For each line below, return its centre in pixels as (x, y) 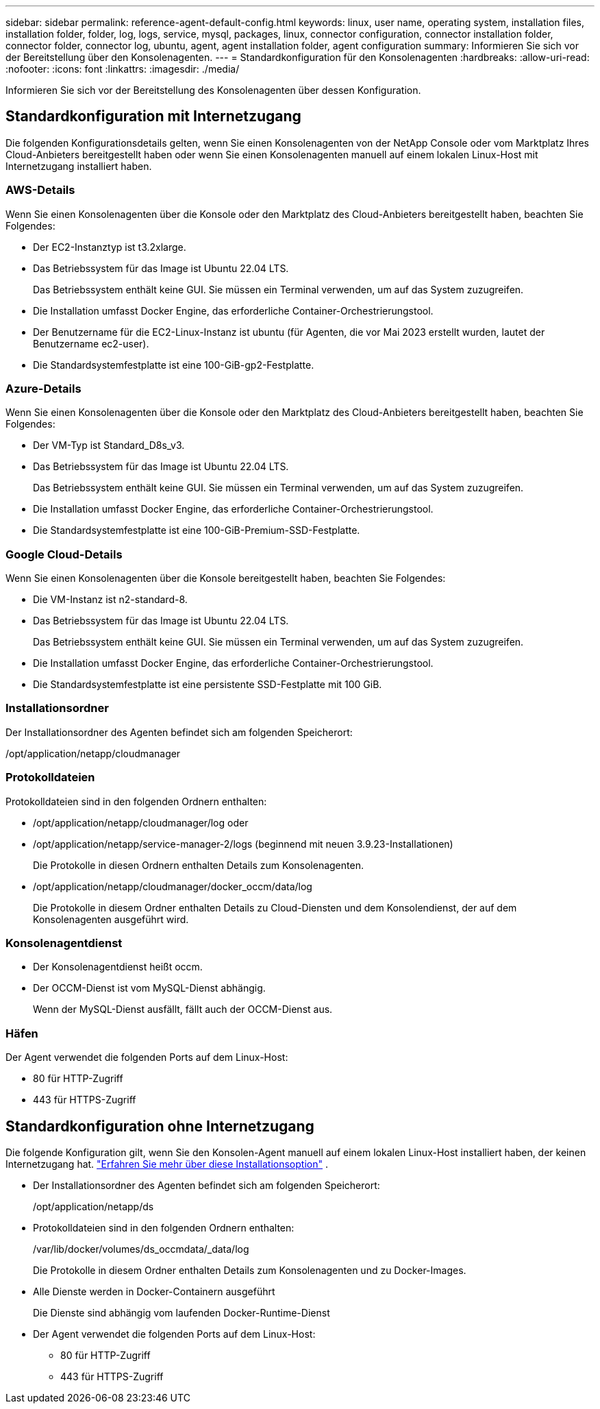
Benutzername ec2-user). (91, 343)
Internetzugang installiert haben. (79, 166)
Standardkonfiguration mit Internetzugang (153, 117)
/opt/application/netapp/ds (93, 1206)
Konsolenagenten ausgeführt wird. (111, 919)
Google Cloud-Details (64, 554)
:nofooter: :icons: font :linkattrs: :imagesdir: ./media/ (123, 69)
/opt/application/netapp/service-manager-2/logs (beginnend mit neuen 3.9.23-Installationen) (243, 844)
